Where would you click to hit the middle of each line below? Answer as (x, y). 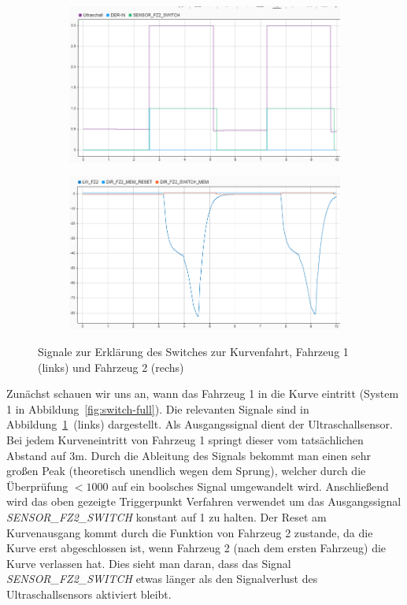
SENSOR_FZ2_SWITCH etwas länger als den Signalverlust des (162, 579)
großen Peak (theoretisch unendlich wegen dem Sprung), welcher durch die (186, 471)
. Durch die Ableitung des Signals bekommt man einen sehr (228, 455)
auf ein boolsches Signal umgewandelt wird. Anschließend (250, 486)
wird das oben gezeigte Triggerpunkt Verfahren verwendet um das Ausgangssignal (204, 501)
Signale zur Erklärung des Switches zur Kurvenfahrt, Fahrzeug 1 (193, 352)
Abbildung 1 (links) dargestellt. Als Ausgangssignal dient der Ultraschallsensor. (200, 424)
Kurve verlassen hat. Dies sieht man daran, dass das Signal (149, 563)
